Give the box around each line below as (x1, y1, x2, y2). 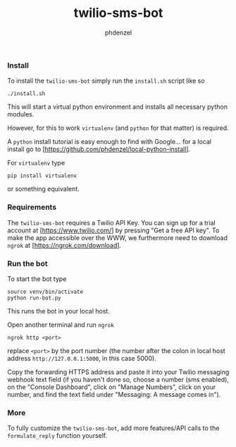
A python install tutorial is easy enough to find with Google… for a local (7, 138, 211, 146)
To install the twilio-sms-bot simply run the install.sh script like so (7, 76, 206, 85)
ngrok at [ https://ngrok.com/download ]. (7, 241, 122, 249)
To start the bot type (7, 274, 67, 283)
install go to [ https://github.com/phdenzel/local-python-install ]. (7, 145, 191, 153)
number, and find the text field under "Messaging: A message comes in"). (7, 390, 221, 398)
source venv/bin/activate (7, 288, 83, 295)
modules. (7, 110, 35, 119)
